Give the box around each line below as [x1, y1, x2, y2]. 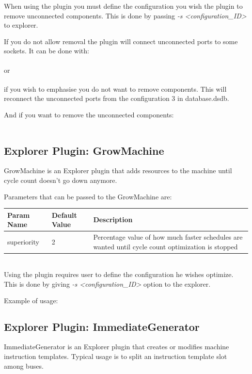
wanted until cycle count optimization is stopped [93, 241, 238, 251]
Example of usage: [4, 295, 58, 305]
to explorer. [4, 20, 38, 30]
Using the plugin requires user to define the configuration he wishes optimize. [4, 269, 234, 279]
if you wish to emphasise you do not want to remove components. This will [4, 83, 227, 94]
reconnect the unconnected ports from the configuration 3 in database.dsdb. [4, 93, 229, 103]
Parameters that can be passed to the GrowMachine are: [4, 191, 172, 201]
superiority [7, 236, 39, 246]
